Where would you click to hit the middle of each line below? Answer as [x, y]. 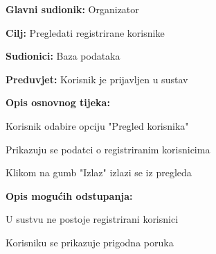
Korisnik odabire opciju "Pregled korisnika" [97, 125]
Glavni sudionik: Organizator [72, 9]
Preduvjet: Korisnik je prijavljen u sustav [97, 79]
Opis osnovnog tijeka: [58, 102]
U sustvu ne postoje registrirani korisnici [92, 219]
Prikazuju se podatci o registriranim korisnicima [108, 149]
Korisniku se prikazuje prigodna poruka [90, 242]
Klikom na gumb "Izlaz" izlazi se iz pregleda [99, 172]
